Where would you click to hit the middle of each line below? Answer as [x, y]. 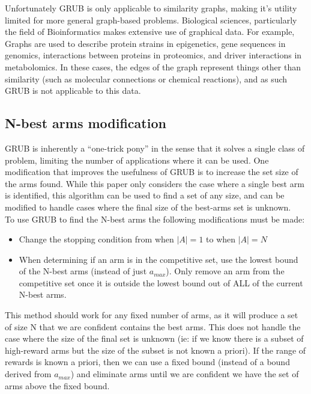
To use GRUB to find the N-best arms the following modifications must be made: [155, 219]
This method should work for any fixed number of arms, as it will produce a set [152, 315]
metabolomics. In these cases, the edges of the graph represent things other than [153, 66]
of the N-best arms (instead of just [83, 271]
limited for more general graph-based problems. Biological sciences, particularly [151, 20]
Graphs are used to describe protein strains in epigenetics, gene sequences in [145, 43]
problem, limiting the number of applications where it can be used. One [137, 160]
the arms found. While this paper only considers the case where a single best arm [155, 183]
